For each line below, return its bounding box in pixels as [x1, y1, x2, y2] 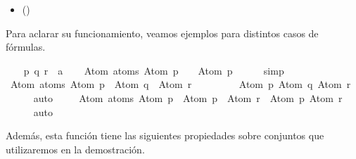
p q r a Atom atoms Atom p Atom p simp [23, 63, 284, 77]
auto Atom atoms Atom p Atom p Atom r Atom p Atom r [33, 90, 343, 105]
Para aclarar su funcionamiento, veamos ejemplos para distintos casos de [6, 25, 319, 40]
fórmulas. [6, 39, 46, 54]
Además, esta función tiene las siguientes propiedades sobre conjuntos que [6, 128, 324, 143]
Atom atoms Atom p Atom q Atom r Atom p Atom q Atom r [10, 77, 351, 91]
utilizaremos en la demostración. [6, 141, 145, 156]
